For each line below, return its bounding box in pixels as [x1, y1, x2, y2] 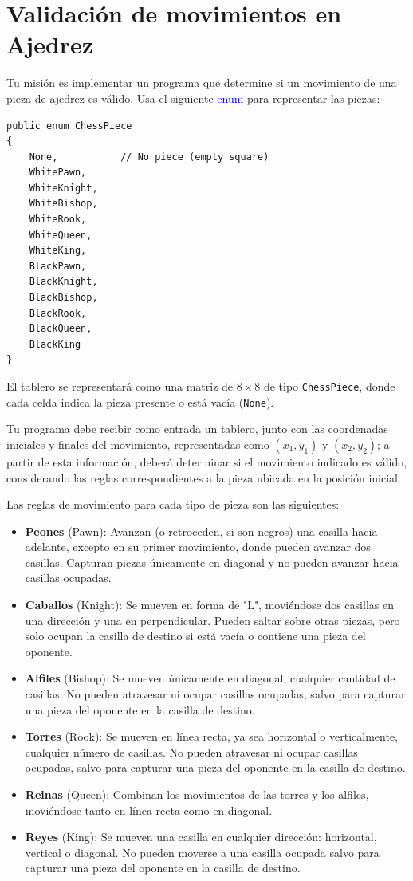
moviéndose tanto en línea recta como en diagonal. [25, 801, 273, 818]
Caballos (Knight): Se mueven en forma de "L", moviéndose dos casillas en [25, 596, 394, 613]
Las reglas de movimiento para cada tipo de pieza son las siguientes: [6, 496, 340, 513]
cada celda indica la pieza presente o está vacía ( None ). [6, 393, 274, 410]
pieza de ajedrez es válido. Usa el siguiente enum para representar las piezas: [6, 89, 380, 106]
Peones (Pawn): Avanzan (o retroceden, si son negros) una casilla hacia [25, 522, 378, 539]
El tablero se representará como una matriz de [6, 378, 234, 394]
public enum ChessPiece [6, 120, 132, 132]
